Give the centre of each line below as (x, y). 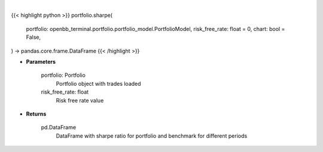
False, (33, 37)
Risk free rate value (80, 100)
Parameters (41, 61)
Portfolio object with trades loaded (98, 83)
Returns (36, 114)
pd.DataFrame (59, 128)
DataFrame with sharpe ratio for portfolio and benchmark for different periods (152, 136)
